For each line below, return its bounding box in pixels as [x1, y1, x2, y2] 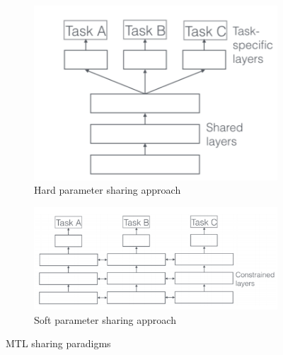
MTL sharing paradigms [6, 336, 111, 351]
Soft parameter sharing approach [34, 312, 176, 327]
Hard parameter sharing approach [34, 182, 181, 197]
